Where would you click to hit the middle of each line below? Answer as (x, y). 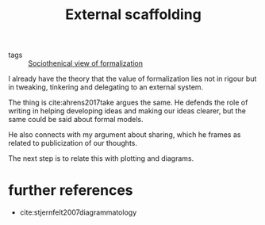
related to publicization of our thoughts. (73, 143)
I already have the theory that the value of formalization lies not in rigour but (132, 79)
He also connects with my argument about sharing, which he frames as (125, 135)
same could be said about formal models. (76, 120)
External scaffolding (133, 15)
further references (71, 191)
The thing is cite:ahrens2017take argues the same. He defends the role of (128, 103)
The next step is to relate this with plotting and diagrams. (101, 158)
